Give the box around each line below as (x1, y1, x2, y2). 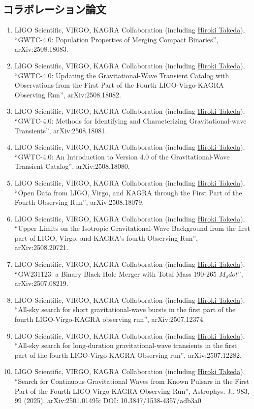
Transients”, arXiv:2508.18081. (14, 125, 107, 135)
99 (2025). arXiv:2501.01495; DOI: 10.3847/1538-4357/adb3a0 (14, 395, 201, 406)
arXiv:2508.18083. (14, 44, 68, 54)
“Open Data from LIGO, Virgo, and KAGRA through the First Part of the (14, 187, 242, 197)
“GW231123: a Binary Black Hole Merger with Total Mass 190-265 (14, 268, 217, 279)
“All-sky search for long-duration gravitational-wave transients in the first (14, 340, 237, 350)
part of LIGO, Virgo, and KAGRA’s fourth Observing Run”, (14, 232, 198, 243)
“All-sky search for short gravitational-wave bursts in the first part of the (14, 304, 236, 315)
